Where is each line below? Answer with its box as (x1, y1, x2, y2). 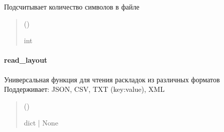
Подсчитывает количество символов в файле (4, 2, 140, 12)
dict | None (24, 117, 58, 128)
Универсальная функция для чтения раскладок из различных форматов (4, 74, 220, 84)
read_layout (4, 55, 48, 65)
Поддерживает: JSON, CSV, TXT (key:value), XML (4, 84, 165, 94)
